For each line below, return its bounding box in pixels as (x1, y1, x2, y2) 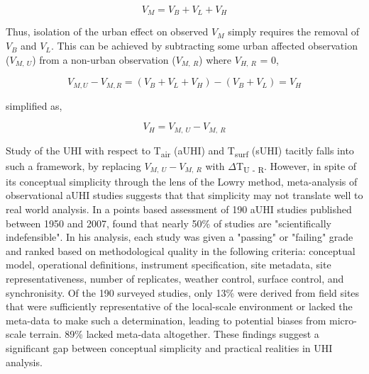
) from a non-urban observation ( (32, 52, 176, 67)
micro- (329, 312, 357, 327)
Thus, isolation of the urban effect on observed (6, 24, 209, 39)
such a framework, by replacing (6, 158, 141, 173)
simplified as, (6, 98, 62, 113)
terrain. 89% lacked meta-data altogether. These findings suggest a (29, 327, 319, 341)
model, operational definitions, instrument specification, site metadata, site (6, 257, 331, 272)
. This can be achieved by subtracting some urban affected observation (50, 38, 358, 53)
